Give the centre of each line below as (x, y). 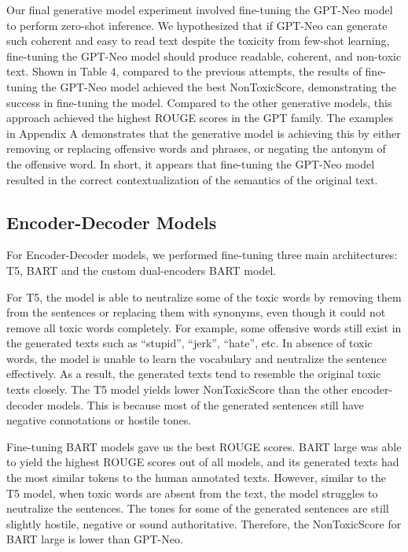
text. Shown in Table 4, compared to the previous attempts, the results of (184, 71)
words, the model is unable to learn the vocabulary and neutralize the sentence (197, 358)
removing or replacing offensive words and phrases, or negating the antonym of (196, 148)
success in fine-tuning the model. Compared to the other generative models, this (199, 102)
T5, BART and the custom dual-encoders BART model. (142, 270)
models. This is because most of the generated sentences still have (205, 404)
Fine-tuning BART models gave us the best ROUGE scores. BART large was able (204, 446)
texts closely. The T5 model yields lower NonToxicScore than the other (177, 389)
